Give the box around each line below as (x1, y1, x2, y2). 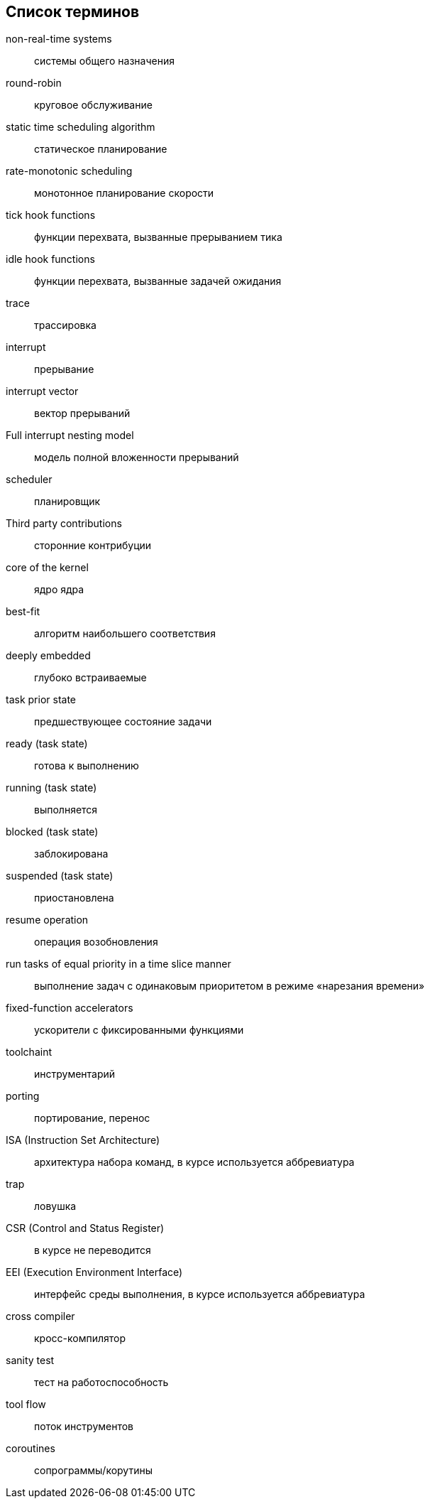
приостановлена (34, 892, 114, 904)
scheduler (6, 473, 53, 486)
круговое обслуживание (34, 99, 153, 112)
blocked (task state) (6, 826, 99, 838)
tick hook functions (6, 209, 96, 222)
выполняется (34, 804, 98, 816)
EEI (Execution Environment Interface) (6, 1266, 183, 1279)
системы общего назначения (34, 55, 175, 67)
